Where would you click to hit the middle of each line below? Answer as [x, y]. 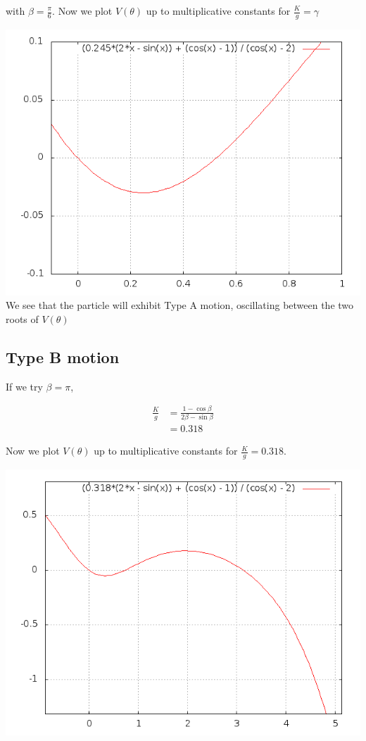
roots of [22, 319]
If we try [24, 386]
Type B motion [63, 357]
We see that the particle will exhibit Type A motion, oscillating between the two [180, 305]
